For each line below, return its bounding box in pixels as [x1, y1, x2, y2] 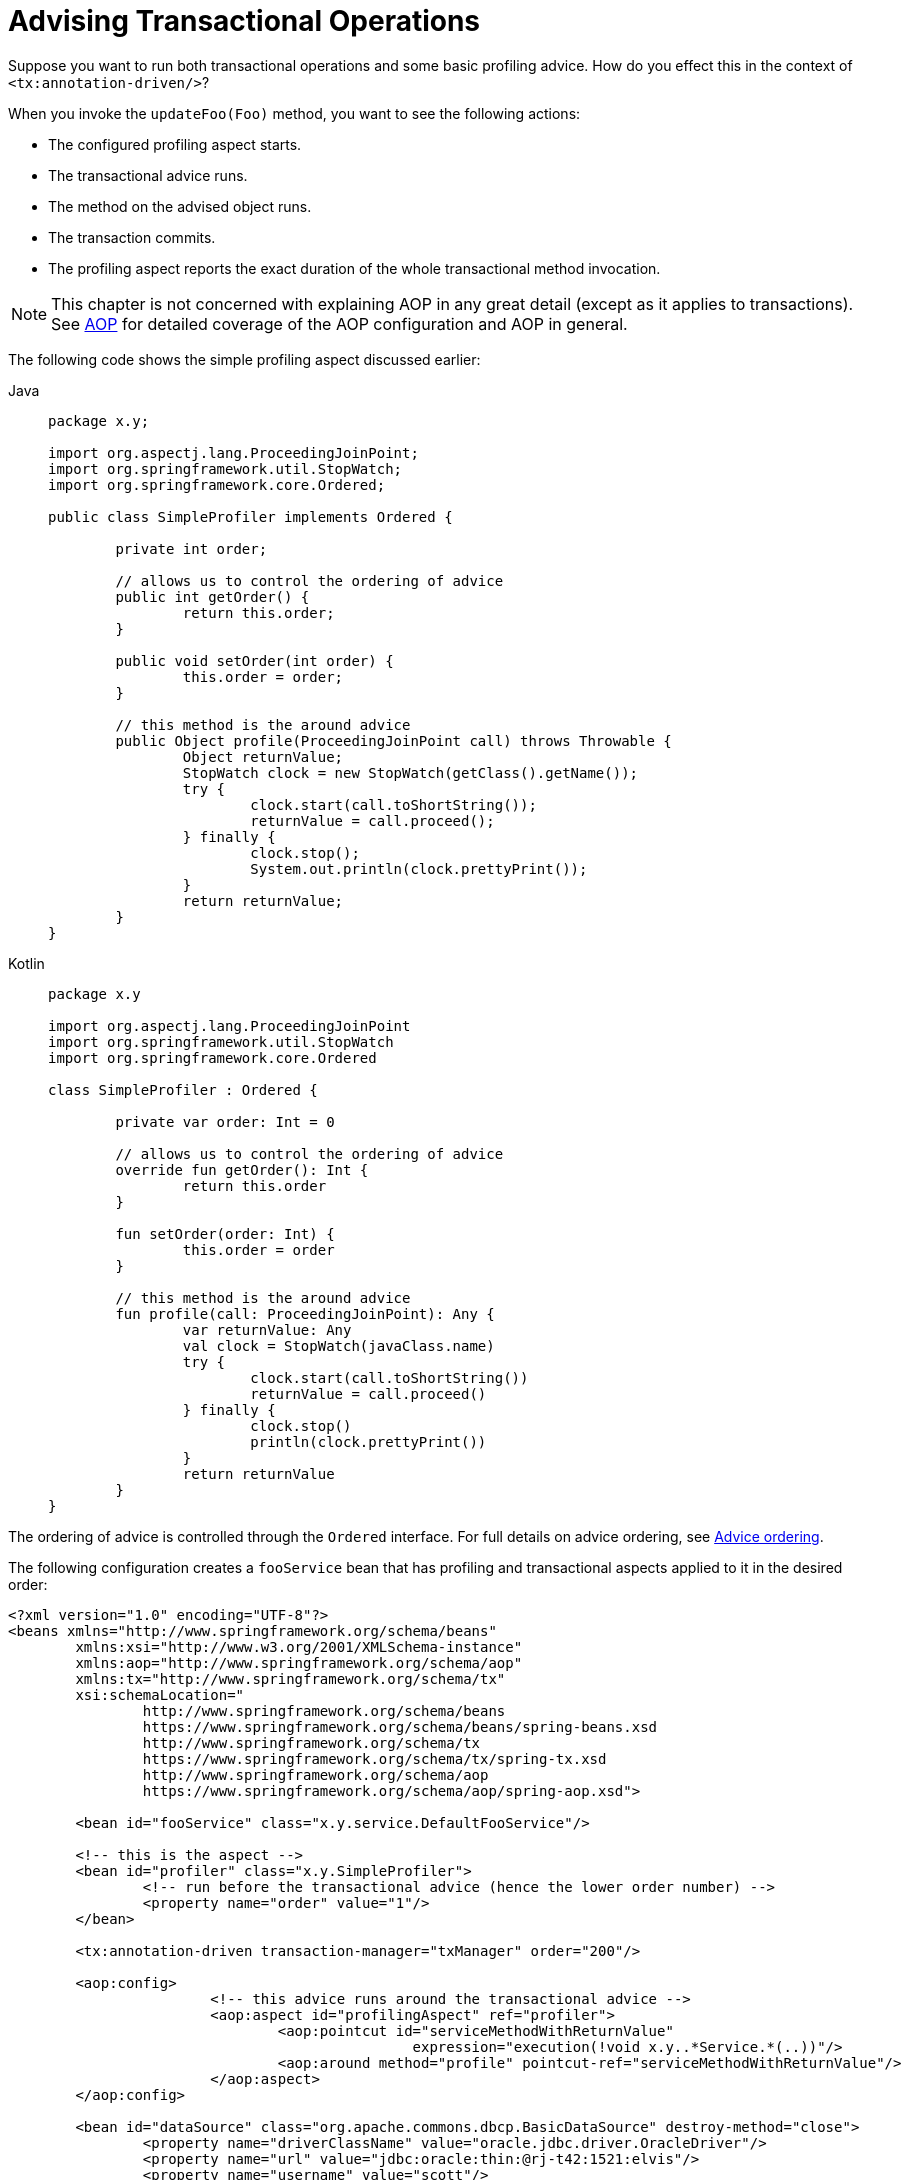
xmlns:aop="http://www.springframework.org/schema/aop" [75, 1654, 523, 1671]
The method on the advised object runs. [48, 197, 312, 215]
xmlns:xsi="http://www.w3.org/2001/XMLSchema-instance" [75, 1638, 523, 1655]
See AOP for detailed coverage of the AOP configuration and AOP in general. [51, 313, 628, 334]
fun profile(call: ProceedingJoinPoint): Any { [115, 1305, 495, 1322]
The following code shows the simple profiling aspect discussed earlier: [8, 350, 481, 368]
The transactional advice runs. [48, 166, 248, 184]
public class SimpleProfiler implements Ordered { [48, 508, 453, 525]
